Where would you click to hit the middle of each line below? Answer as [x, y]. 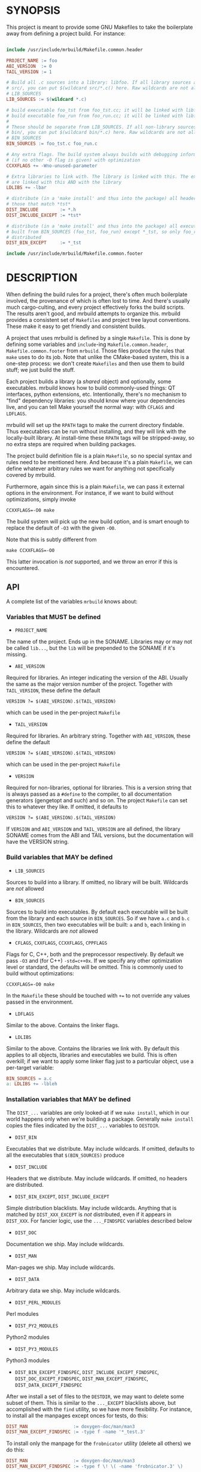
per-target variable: [30, 1067]
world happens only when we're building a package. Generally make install [100, 1119]
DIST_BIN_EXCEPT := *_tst [44, 243]
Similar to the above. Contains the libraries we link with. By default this [93, 1048]
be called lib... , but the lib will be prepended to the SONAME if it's [91, 648]
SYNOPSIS [33, 11]
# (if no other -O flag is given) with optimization [73, 160]
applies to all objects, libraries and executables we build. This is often [92, 1055]
